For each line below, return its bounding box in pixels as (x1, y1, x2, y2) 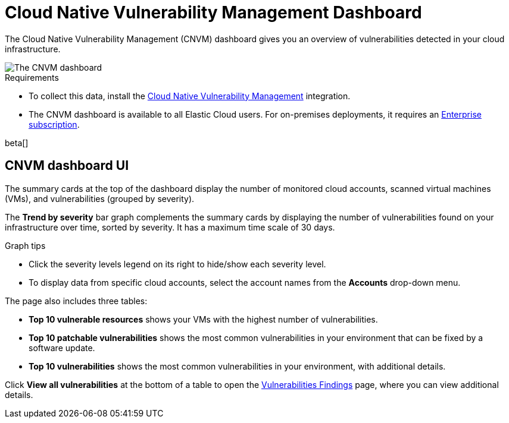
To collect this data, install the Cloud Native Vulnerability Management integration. (29, 90, 351, 101)
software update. (29, 342, 95, 353)
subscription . (29, 119, 80, 130)
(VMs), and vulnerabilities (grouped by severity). (5, 193, 195, 204)
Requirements (5, 72, 59, 83)
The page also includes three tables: (5, 295, 148, 306)
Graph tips (5, 240, 46, 251)
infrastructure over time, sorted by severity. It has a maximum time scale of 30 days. (5, 222, 335, 232)
